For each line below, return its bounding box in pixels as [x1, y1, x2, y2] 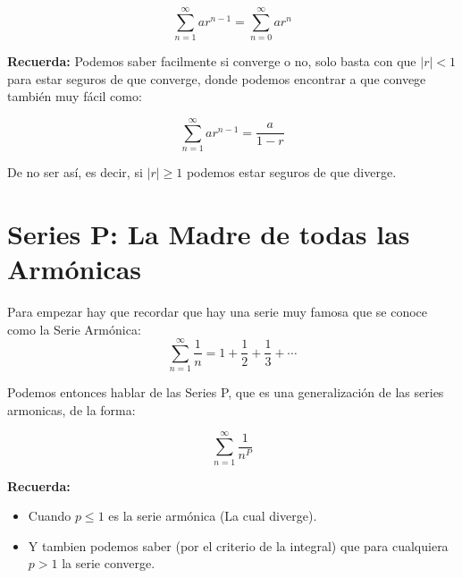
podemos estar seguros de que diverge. [186, 163, 397, 182]
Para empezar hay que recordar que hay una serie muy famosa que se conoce [7, 302, 427, 320]
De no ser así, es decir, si [7, 163, 143, 182]
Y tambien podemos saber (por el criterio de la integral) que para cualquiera [28, 536, 449, 555]
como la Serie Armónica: [7, 319, 141, 338]
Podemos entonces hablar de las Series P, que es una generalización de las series [7, 383, 444, 402]
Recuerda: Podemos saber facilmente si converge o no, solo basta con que [7, 52, 416, 71]
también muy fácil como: [7, 87, 142, 106]
